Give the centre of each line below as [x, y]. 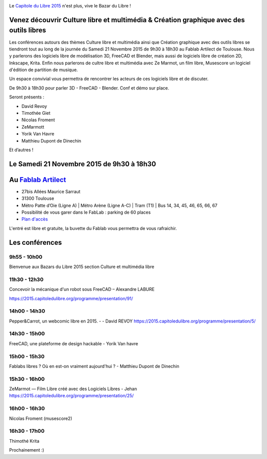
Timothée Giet [36, 113]
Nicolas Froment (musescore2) [41, 418]
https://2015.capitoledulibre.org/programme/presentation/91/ [71, 298]
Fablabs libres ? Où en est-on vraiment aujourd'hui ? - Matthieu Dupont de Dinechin [94, 366]
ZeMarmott [33, 127]
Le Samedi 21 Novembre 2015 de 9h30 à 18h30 [83, 164]
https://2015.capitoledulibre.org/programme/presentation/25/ [71, 396]
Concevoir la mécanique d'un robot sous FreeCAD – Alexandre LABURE [82, 289]
